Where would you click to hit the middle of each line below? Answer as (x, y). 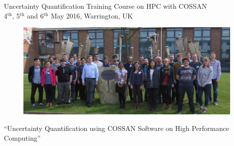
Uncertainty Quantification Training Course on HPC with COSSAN (106, 6)
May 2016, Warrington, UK (92, 15)
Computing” (22, 137)
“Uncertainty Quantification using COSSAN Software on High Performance (117, 128)
